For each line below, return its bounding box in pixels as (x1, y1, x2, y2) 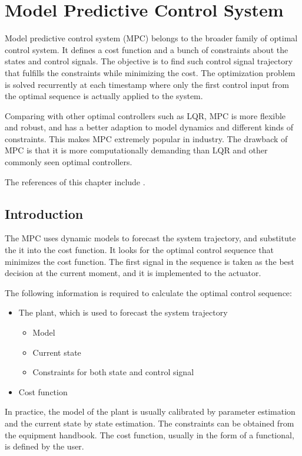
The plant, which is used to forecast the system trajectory (18, 306, 228, 319)
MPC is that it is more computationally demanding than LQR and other (5, 144, 268, 156)
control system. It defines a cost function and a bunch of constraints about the (5, 43, 288, 55)
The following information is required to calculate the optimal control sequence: (5, 286, 292, 298)
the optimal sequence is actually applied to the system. (5, 90, 203, 102)
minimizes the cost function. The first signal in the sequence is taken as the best (5, 255, 294, 267)
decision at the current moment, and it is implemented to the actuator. (5, 267, 261, 279)
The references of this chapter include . (5, 175, 145, 188)
